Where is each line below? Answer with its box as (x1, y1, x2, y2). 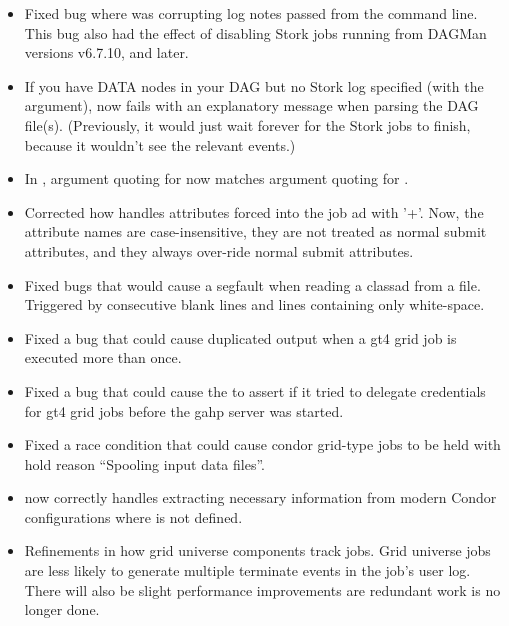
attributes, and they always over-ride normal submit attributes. (24, 240, 414, 261)
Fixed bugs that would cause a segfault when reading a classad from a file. (24, 274, 481, 295)
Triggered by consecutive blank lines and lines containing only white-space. (24, 294, 485, 315)
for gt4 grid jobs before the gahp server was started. (24, 400, 344, 421)
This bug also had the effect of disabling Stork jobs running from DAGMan (24, 22, 487, 43)
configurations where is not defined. (24, 506, 243, 527)
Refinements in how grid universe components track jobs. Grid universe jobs (24, 540, 491, 561)
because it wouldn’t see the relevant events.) (24, 134, 296, 155)
